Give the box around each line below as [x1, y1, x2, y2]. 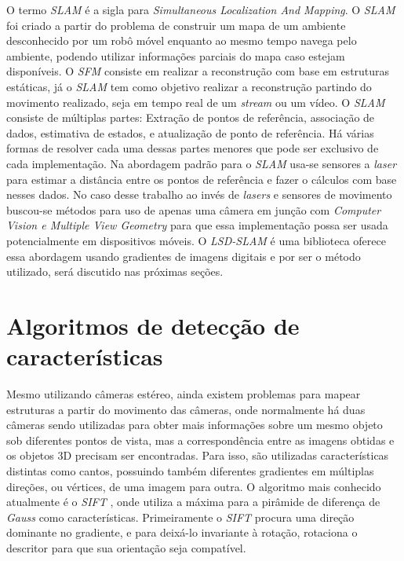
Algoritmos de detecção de [6, 309, 300, 341]
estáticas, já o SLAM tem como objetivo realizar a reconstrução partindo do [6, 78, 372, 94]
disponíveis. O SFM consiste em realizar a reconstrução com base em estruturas [6, 63, 390, 79]
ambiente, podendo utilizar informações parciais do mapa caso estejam [6, 47, 345, 64]
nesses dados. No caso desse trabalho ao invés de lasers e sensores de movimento [6, 186, 392, 203]
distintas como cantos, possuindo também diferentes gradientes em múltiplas [6, 462, 374, 478]
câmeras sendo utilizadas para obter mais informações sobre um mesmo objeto [6, 416, 383, 433]
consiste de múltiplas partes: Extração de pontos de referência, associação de [6, 109, 375, 126]
